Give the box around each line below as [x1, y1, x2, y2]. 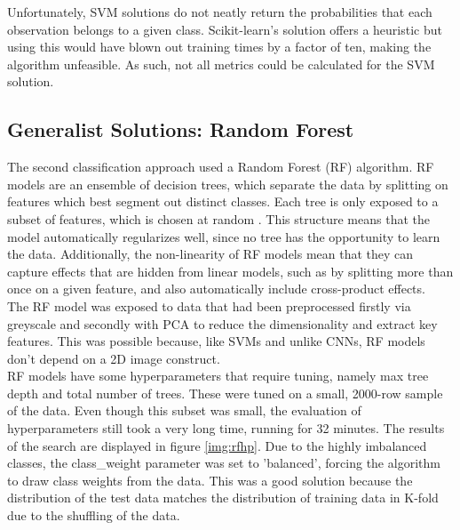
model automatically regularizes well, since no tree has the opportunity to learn [7, 227, 440, 245]
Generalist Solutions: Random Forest [7, 116, 354, 143]
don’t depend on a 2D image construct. [7, 349, 220, 367]
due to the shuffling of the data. [7, 506, 180, 525]
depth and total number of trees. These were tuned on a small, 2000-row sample [7, 383, 443, 402]
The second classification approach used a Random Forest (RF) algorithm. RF [7, 157, 434, 176]
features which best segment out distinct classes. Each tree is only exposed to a [7, 192, 439, 211]
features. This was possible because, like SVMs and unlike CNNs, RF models [7, 332, 425, 350]
